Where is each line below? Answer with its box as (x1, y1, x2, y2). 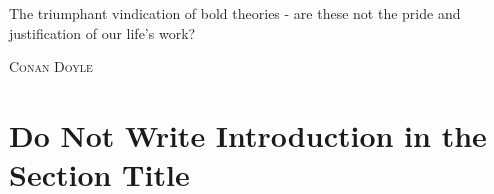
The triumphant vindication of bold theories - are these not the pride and (9, 3, 461, 23)
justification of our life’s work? (9, 22, 196, 43)
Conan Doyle (9, 56, 93, 77)
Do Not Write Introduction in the (9, 114, 487, 155)
